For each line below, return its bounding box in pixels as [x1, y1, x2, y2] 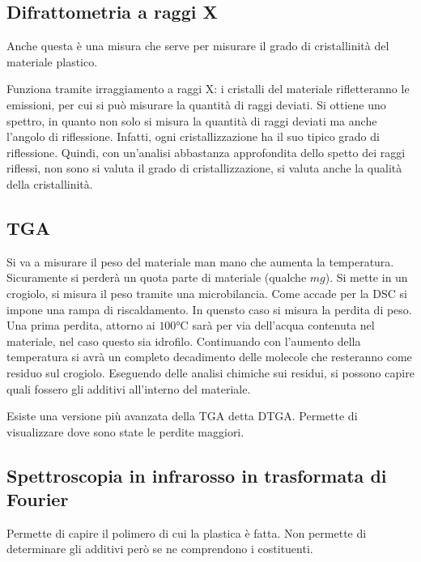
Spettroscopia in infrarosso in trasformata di [6, 462, 387, 487]
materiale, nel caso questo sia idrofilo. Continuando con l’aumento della [6, 332, 361, 349]
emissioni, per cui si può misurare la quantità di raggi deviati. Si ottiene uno [6, 96, 386, 113]
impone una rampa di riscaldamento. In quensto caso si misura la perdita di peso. [6, 300, 412, 317]
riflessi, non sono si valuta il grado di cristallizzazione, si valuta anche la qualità [6, 160, 402, 177]
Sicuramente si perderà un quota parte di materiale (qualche [6, 269, 307, 286]
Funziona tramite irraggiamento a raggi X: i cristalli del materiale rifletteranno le [6, 80, 410, 97]
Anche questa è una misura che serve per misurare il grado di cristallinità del [6, 37, 389, 54]
